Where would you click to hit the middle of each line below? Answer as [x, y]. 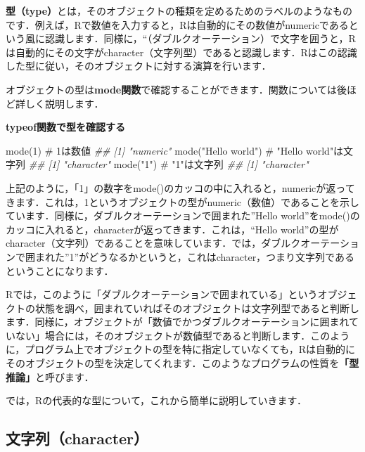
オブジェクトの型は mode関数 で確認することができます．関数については [171, 89]
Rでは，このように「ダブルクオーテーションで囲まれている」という [162, 294]
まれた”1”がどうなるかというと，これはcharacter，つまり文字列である [194, 256]
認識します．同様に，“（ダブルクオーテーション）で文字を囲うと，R [200, 38]
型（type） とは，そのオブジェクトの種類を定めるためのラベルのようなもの [179, 11]
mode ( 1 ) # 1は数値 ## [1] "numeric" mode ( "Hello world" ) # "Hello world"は [175, 150]
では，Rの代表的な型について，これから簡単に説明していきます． [156, 400]
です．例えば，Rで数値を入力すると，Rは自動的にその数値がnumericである [177, 24]
